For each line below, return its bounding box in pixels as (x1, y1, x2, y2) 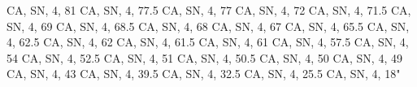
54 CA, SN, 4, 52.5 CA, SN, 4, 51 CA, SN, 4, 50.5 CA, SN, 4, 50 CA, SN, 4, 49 (7, 49, 402, 66)
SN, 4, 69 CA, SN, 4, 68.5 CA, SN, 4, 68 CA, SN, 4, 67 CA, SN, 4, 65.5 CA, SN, (7, 17, 410, 34)
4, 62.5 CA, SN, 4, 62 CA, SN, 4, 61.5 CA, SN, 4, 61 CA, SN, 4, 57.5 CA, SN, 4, (7, 33, 409, 50)
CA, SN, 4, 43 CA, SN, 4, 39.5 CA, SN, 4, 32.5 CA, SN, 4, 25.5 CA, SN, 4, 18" (7, 65, 401, 82)
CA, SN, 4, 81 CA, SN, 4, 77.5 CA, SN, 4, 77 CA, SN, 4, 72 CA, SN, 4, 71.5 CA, (7, 2, 411, 18)
